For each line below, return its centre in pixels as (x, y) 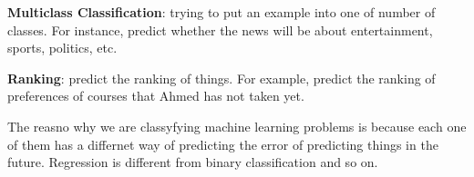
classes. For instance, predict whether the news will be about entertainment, (220, 29)
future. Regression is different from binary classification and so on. (193, 162)
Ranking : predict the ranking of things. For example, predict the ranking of (222, 78)
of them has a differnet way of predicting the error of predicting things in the (223, 144)
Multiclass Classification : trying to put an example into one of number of (222, 12)
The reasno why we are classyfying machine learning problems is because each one (237, 126)
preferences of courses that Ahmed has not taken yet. (156, 96)
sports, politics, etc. (62, 48)
